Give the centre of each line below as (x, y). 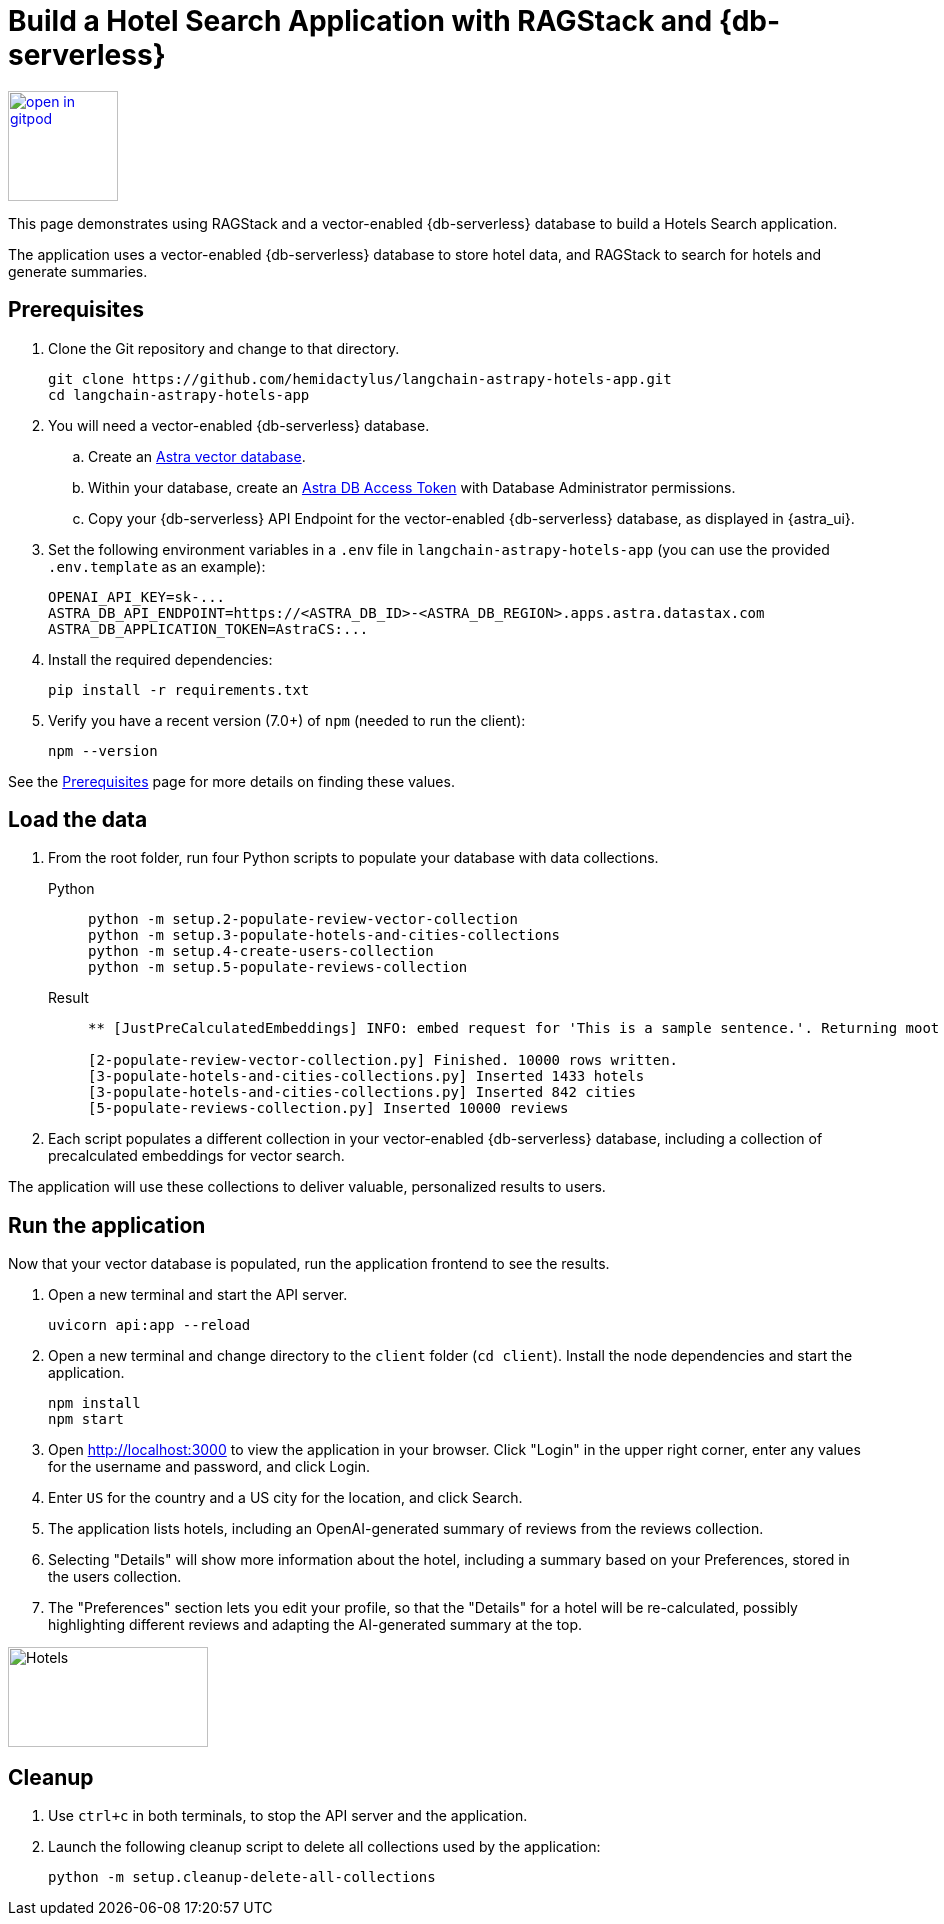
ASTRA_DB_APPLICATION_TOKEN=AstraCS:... (208, 628)
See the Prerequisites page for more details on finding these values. (231, 781)
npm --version (103, 750)
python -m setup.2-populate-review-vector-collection (303, 919)
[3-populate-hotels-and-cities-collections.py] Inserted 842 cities (362, 1092)
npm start (86, 1419)
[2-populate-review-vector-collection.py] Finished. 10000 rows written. (383, 1060)
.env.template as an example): (157, 566)
